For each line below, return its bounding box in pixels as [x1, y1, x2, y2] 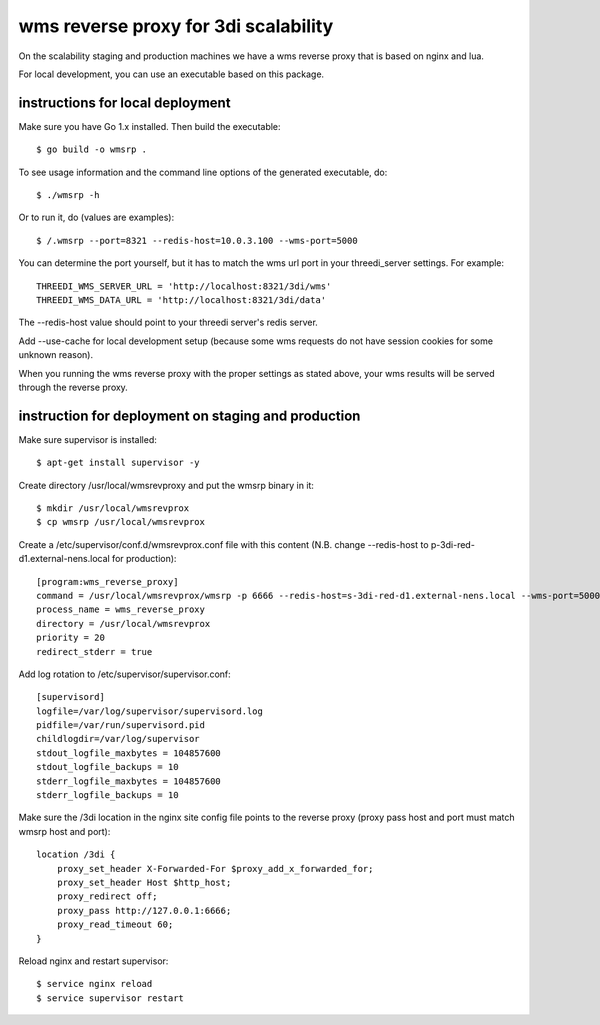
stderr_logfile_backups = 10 [36, 790, 179, 801]
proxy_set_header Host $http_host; [56, 876, 232, 888]
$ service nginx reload [36, 978, 153, 990]
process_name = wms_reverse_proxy [36, 604, 205, 615]
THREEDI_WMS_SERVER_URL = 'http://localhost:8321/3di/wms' [36, 280, 332, 292]
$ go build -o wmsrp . [36, 144, 148, 155]
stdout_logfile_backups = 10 [36, 761, 179, 773]
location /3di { [36, 849, 116, 860]
